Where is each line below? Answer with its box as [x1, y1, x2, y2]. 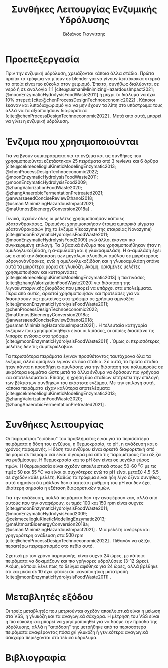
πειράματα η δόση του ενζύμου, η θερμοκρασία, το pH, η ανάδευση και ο [5, 441, 158, 447]
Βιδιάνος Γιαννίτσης [63, 31, 106, 37]
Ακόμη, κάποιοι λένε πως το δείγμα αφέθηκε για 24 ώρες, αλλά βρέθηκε [5, 563, 158, 569]
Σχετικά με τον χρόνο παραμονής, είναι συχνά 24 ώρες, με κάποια [5, 552, 145, 558]
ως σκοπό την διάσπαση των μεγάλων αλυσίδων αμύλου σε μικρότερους [5, 252, 159, 259]
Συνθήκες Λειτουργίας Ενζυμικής [11, 4, 157, 15]
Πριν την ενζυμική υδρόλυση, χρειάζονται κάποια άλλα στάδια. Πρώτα [5, 70, 154, 76]
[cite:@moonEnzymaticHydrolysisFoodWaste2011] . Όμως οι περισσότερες [5, 338, 160, 344]
